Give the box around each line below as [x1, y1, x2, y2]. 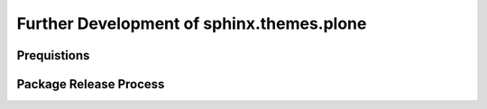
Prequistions [16, 48, 90, 63]
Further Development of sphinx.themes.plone [16, 14, 367, 33]
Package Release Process [16, 77, 165, 92]
